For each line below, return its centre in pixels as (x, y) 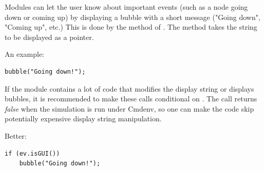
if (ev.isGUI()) (32, 153)
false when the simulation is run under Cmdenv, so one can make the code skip (129, 108)
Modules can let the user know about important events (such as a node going (126, 7)
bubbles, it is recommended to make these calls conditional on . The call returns (131, 99)
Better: (16, 135)
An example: (24, 54)
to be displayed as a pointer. (49, 37)
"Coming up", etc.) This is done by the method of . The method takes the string (131, 27)
